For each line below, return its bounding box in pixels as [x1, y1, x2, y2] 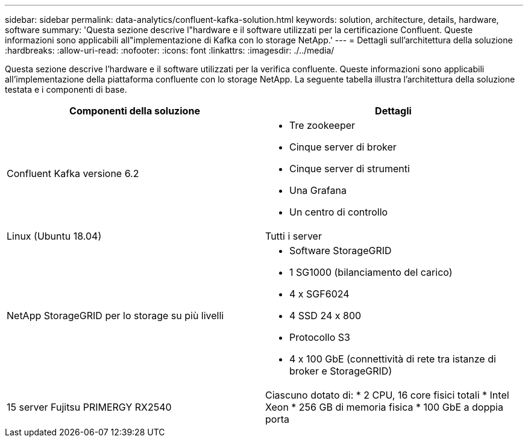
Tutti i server [265, 230, 322, 242]
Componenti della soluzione [69, 105, 200, 117]
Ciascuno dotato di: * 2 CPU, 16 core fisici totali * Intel [265, 389, 509, 401]
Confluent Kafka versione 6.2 [7, 167, 139, 179]
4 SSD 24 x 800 [289, 310, 362, 322]
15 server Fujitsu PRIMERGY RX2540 [7, 401, 172, 413]
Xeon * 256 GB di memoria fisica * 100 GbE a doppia [265, 401, 503, 413]
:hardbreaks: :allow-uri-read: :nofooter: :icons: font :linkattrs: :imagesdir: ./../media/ [5, 45, 335, 55]
